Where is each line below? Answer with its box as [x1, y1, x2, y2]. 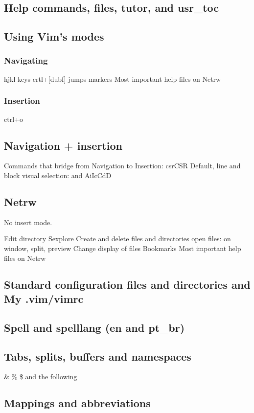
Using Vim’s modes [4, 29, 104, 44]
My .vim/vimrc [4, 291, 84, 306]
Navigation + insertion [4, 138, 122, 153]
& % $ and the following [4, 371, 77, 382]
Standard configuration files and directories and [4, 276, 251, 292]
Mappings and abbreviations [4, 395, 151, 411]
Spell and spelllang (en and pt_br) [4, 320, 185, 335]
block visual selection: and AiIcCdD [4, 170, 112, 180]
